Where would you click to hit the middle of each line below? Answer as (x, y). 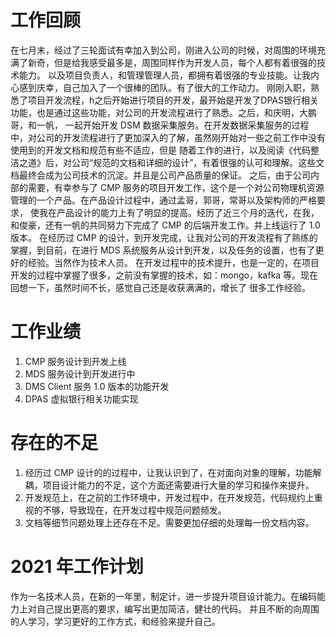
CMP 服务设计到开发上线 (75, 361)
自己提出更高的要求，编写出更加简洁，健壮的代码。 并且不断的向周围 (178, 608)
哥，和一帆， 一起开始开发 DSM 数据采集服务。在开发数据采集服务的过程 (160, 125)
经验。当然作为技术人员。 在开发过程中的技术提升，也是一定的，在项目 (173, 262)
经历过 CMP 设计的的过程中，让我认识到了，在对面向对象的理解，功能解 (173, 472)
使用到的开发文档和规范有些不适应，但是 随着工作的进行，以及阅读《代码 (160, 150)
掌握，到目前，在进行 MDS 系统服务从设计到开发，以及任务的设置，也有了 (163, 250)
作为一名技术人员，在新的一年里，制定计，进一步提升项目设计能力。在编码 (163, 596)
